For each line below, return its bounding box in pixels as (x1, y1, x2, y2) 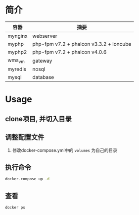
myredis (7, 66, 26, 72)
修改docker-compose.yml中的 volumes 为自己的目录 (12, 147, 118, 153)
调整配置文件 (5, 133, 45, 142)
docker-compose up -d (5, 177, 50, 182)
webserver (32, 32, 58, 39)
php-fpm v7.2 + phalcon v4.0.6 (32, 48, 107, 55)
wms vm (7, 57, 25, 65)
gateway (32, 57, 52, 64)
